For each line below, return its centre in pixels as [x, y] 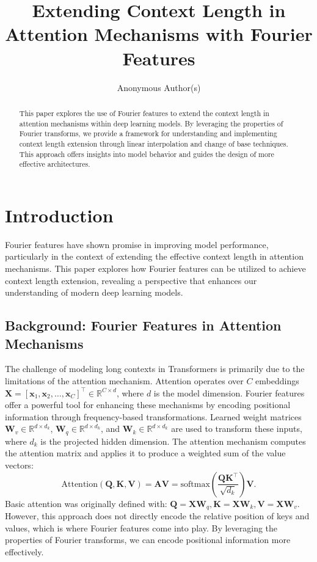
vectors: [19, 465]
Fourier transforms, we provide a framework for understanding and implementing [148, 133]
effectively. [24, 551]
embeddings [277, 380]
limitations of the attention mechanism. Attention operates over [124, 380]
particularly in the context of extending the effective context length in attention [154, 256]
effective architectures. [55, 164]
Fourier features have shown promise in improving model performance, [137, 244]
